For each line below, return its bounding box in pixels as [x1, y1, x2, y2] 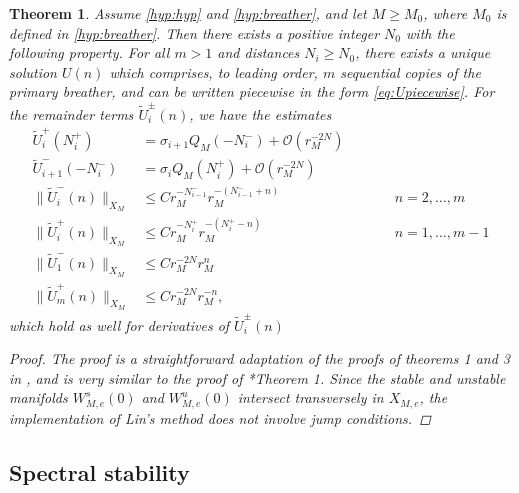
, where [423, 3, 468, 23]
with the [406, 22, 455, 43]
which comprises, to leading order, [109, 61, 318, 82]
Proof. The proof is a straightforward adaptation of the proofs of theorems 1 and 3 [9, 348, 510, 369]
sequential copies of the [340, 61, 481, 82]
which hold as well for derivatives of [9, 314, 230, 335]
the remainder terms [9, 103, 134, 124]
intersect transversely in [237, 387, 384, 408]
